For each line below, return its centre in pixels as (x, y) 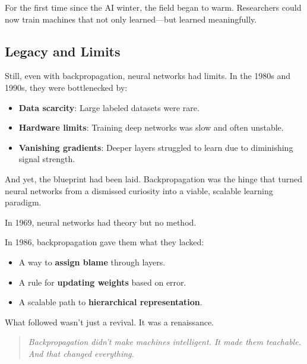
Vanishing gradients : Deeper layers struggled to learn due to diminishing (156, 147)
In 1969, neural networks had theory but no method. (101, 222)
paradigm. (23, 202)
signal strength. (47, 159)
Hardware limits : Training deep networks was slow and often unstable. (151, 127)
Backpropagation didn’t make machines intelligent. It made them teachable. (164, 342)
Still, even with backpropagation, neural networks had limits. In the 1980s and (148, 76)
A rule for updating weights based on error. (102, 282)
